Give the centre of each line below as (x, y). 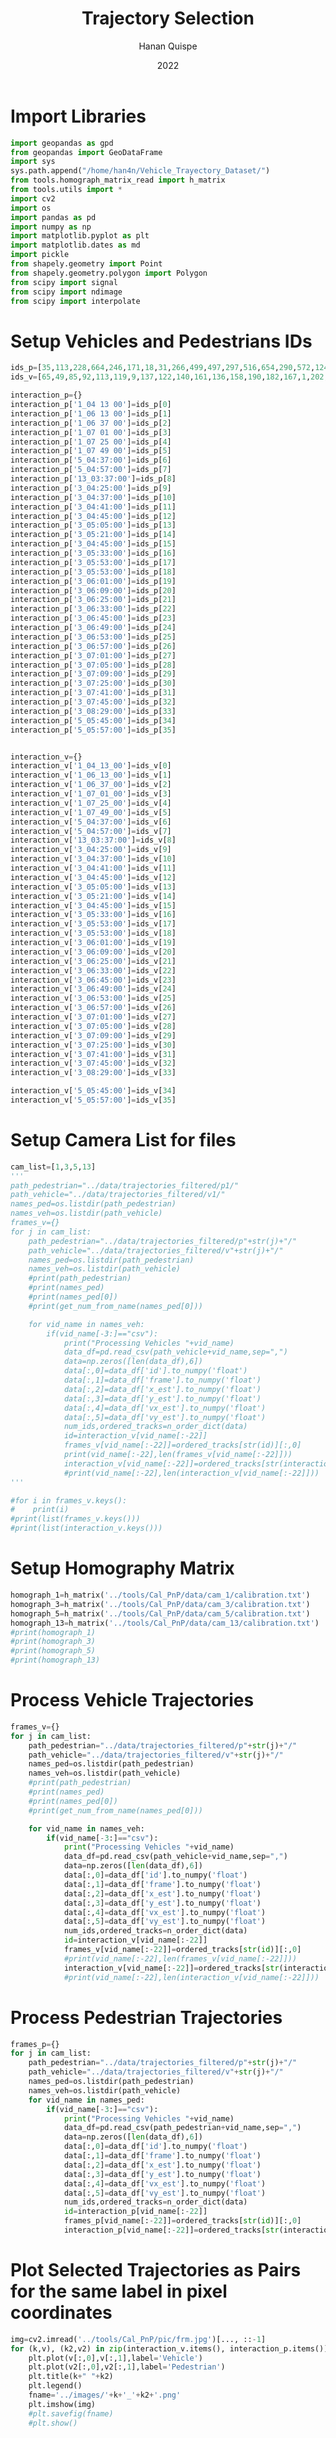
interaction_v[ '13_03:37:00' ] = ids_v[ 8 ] (93, 840)
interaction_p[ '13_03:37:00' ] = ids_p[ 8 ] (93, 479)
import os (31, 208)
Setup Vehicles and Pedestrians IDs (161, 341)
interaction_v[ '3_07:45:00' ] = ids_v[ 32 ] (93, 1063)
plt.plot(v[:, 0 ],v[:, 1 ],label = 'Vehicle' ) (115, 2358)
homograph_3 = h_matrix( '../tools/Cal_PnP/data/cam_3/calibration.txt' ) (160, 1604)
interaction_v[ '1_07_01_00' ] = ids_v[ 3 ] (91, 794)
